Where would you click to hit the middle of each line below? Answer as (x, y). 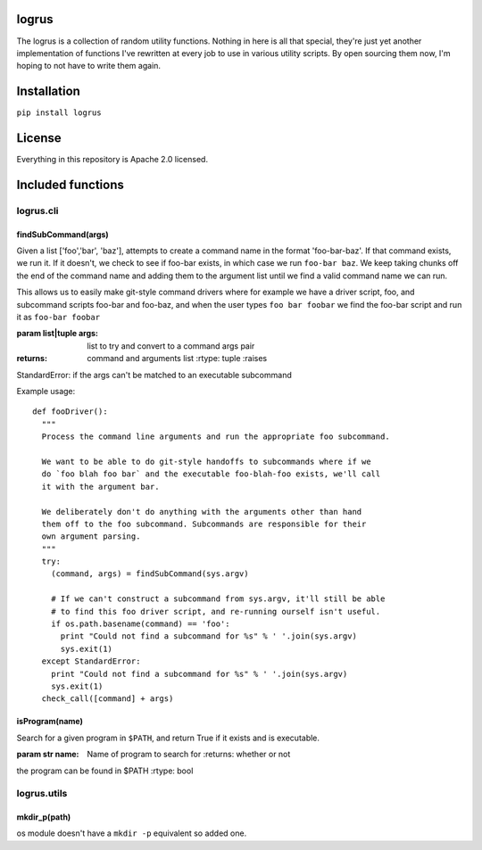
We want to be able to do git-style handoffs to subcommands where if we (206, 461)
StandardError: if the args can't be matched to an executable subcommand (154, 375)
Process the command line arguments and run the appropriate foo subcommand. (216, 437)
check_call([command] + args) (108, 699)
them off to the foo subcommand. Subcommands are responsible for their (204, 524)
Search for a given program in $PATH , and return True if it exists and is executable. (168, 738)
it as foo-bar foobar (58, 318)
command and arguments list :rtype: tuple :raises (177, 359)
